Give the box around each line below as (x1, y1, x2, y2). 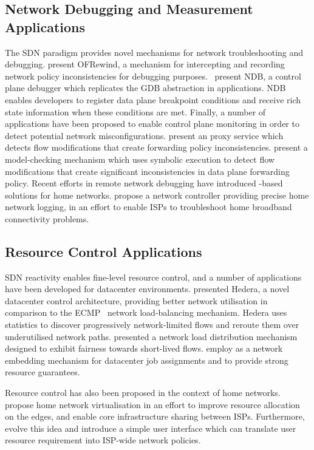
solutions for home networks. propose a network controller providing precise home (5, 188, 309, 201)
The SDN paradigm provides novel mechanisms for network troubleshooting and (5, 46, 304, 58)
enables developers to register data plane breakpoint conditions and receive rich (5, 93, 301, 106)
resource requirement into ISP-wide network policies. (5, 434, 201, 446)
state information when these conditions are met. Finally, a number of (5, 105, 266, 118)
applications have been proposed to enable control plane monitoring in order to (5, 117, 299, 130)
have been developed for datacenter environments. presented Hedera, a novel (5, 282, 290, 295)
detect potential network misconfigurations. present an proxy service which (5, 129, 284, 141)
